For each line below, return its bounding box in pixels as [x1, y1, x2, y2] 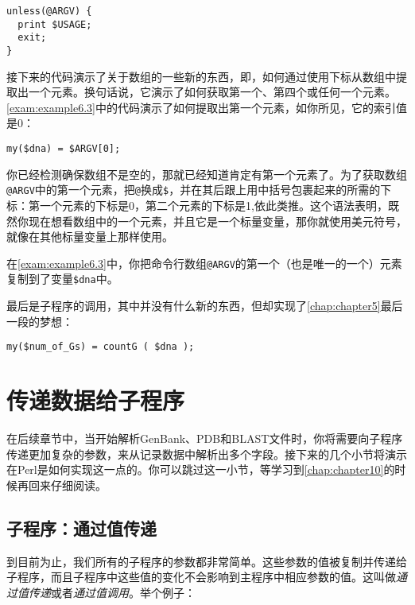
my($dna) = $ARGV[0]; [6, 143, 121, 154]
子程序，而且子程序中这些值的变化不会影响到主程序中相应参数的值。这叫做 [6, 568, 396, 585]
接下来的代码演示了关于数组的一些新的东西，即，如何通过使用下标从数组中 [6, 68, 396, 84]
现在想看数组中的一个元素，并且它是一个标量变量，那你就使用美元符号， [28, 212, 407, 229]
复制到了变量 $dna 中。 [6, 270, 118, 287]
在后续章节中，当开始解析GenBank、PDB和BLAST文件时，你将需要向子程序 [6, 429, 403, 446]
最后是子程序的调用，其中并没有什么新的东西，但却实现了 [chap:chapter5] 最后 [6, 297, 403, 313]
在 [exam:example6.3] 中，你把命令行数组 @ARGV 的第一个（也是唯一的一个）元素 [6, 254, 402, 271]
